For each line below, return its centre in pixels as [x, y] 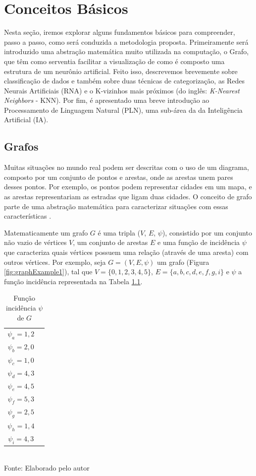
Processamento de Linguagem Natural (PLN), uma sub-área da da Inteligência [123, 110]
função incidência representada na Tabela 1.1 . [73, 281]
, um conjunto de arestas [110, 242]
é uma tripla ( [119, 232]
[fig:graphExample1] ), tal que [48, 272]
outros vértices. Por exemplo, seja [55, 262]
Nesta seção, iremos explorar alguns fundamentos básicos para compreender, [120, 32]
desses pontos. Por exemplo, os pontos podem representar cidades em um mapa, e [128, 187]
